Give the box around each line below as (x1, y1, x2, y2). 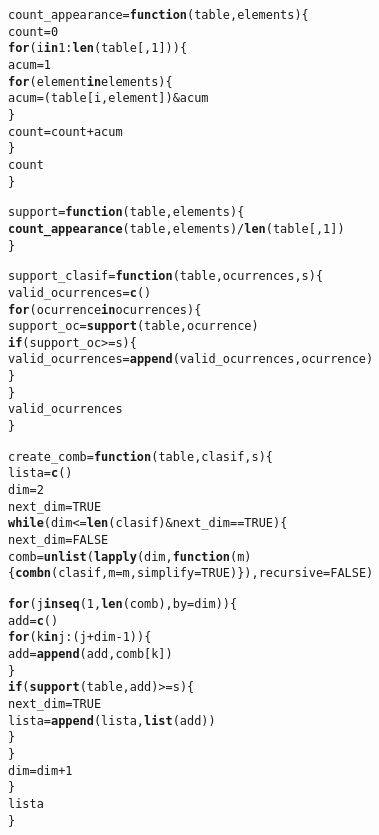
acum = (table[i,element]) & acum (8, 91, 209, 106)
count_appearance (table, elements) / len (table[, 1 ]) (8, 221, 345, 236)
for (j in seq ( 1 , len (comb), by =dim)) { (8, 597, 238, 611)
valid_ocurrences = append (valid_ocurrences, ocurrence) (8, 352, 374, 367)
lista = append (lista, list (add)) (8, 713, 216, 728)
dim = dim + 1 (8, 763, 73, 778)
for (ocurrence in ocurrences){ (8, 302, 202, 317)
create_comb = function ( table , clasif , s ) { (8, 449, 273, 464)
